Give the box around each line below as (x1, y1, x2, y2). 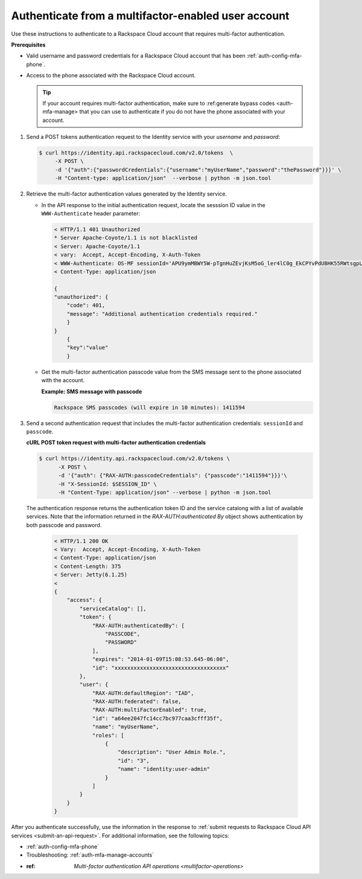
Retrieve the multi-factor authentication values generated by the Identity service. (26, 190, 227, 197)
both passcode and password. (26, 521, 102, 528)
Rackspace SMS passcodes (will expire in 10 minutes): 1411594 (54, 404, 246, 411)
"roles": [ (92, 732, 125, 739)
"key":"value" (66, 344, 109, 351)
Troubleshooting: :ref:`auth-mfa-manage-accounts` (26, 851, 154, 858)
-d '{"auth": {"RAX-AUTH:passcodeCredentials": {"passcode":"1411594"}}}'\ (58, 472, 288, 479)
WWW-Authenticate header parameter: (41, 209, 141, 217)
